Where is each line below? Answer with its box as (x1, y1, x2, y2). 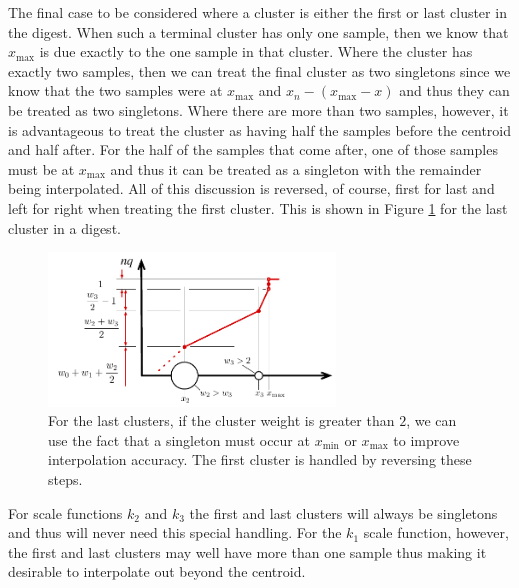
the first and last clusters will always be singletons (189, 502, 498, 523)
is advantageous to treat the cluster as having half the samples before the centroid (8, 119, 512, 140)
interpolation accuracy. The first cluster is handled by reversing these (48, 449, 472, 470)
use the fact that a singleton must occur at (48, 429, 310, 450)
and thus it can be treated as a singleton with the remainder (110, 158, 482, 179)
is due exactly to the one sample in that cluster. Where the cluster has (39, 41, 473, 62)
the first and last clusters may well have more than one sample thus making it (8, 541, 487, 562)
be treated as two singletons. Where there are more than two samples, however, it (8, 99, 509, 120)
